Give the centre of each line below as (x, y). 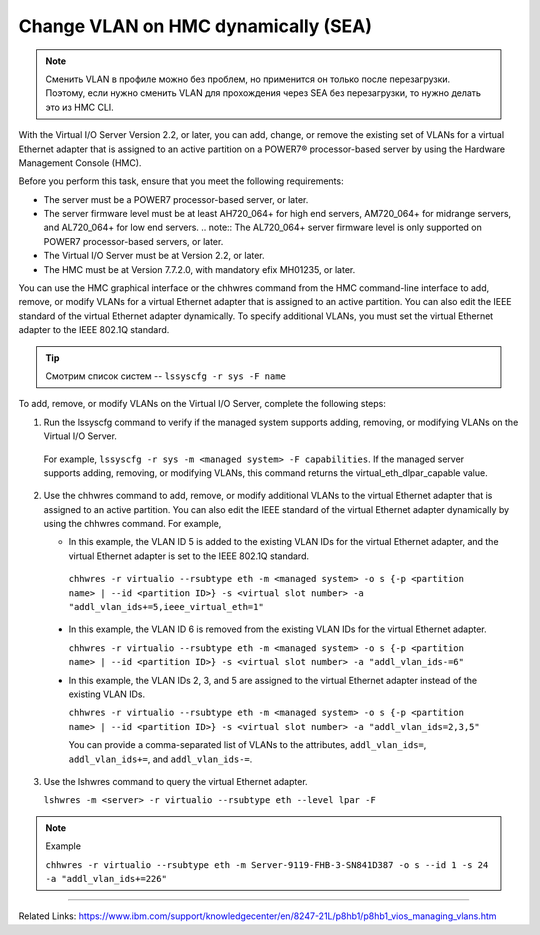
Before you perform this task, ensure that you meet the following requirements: (181, 181)
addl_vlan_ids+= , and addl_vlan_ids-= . (160, 759)
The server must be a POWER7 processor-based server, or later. (176, 199)
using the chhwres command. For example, (132, 524)
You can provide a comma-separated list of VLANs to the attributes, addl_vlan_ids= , (247, 745)
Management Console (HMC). (80, 162)
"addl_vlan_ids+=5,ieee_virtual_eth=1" (166, 607)
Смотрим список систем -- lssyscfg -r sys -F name (166, 376)
